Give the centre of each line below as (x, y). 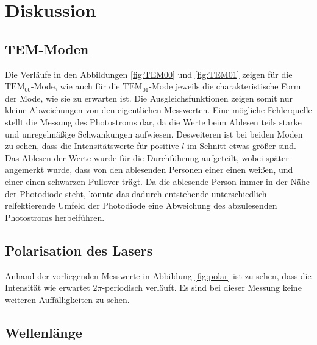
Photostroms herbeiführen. (55, 217)
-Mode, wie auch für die (76, 86)
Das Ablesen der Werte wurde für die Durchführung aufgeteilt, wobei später (147, 157)
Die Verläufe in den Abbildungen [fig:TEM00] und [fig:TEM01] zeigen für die (149, 74)
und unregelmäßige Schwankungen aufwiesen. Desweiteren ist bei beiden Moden (154, 134)
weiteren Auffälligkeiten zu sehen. (67, 299)
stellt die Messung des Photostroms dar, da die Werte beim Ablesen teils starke (153, 121)
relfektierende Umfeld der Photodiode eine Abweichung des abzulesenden (141, 205)
